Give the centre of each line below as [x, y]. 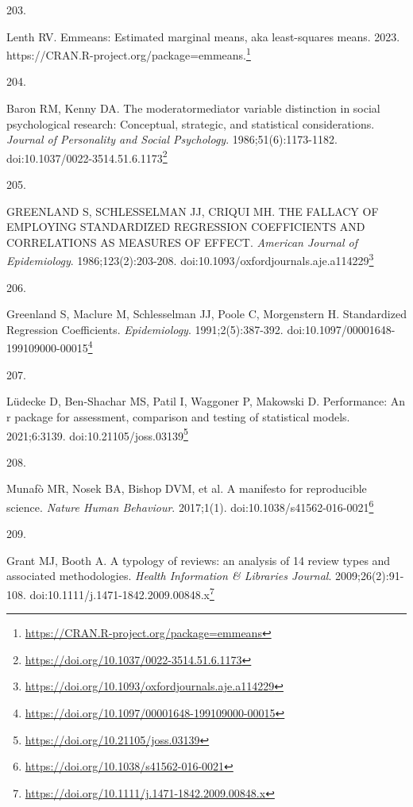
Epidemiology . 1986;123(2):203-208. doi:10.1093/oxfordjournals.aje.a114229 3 [190, 259]
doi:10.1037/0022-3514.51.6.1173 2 [87, 156]
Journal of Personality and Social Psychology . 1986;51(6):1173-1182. [172, 139]
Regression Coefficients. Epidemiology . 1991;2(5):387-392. [145, 329]
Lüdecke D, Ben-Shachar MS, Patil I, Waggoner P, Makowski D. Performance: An [206, 401]
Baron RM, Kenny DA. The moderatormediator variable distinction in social [193, 108]
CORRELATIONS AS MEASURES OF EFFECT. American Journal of [182, 242]
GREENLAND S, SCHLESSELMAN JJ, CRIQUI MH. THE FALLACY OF [193, 211]
